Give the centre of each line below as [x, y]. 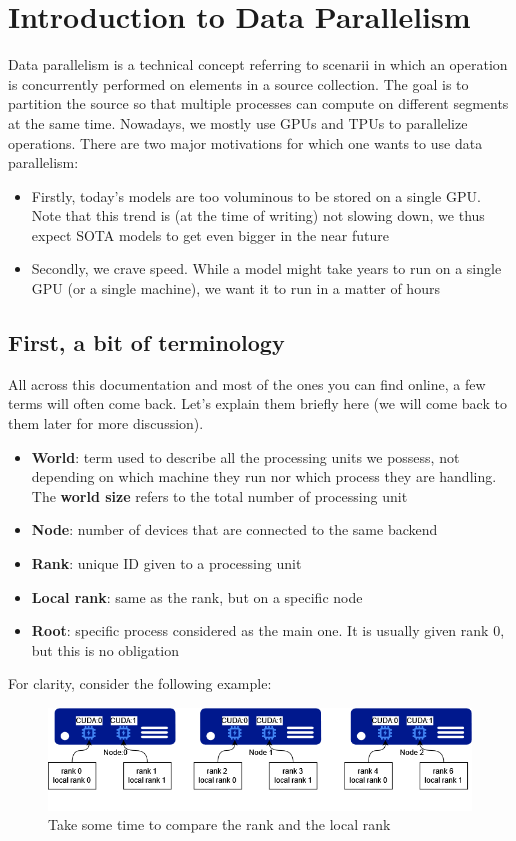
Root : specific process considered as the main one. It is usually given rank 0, [268, 630]
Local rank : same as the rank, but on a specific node [197, 596]
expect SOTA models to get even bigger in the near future [210, 234]
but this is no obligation [105, 649]
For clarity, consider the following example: [140, 683]
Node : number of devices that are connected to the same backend [234, 529]
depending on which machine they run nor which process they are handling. [264, 476]
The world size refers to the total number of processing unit [219, 495]
